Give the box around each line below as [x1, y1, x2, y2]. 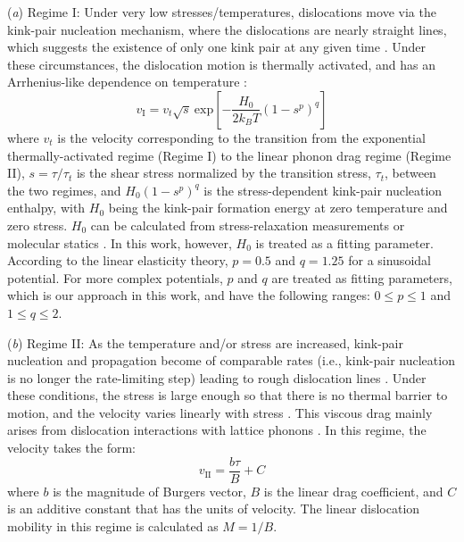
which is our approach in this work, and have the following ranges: [7, 286, 370, 304]
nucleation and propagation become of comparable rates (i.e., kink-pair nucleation [7, 351, 455, 370]
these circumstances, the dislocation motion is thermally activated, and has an [7, 54, 436, 73]
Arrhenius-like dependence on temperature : [7, 72, 247, 91]
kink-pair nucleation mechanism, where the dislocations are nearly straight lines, [7, 20, 447, 38]
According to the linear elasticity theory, [7, 251, 228, 270]
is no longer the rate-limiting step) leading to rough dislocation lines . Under [7, 368, 427, 387]
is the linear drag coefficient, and [263, 481, 443, 500]
